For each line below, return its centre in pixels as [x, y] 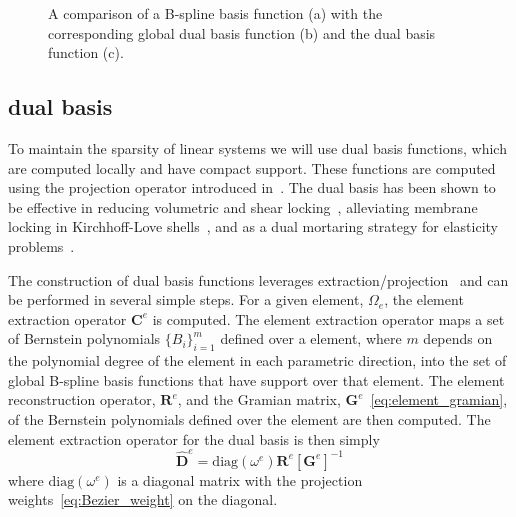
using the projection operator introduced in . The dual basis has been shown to [252, 187]
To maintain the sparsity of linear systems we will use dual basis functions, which [257, 147]
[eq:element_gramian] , [439, 399]
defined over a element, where [311, 338]
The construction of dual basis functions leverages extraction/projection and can [258, 279]
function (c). [86, 52]
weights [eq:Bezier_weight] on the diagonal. [143, 499]
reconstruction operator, [82, 399]
